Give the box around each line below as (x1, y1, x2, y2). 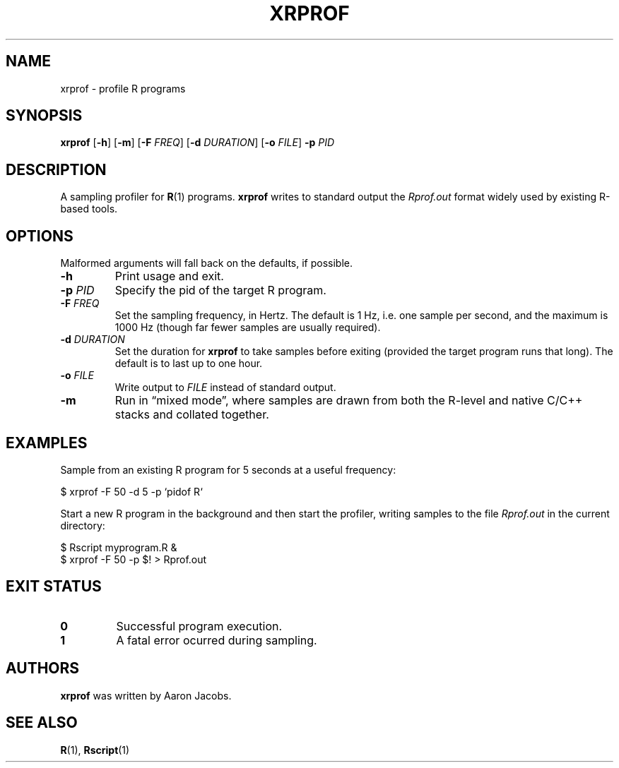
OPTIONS (6, 227, 73, 245)
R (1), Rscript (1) (60, 743, 130, 756)
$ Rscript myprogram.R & (60, 541, 177, 553)
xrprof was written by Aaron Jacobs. (60, 689, 232, 702)
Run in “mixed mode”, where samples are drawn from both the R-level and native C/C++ (114, 393, 583, 408)
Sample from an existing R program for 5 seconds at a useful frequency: (60, 463, 396, 476)
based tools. (60, 203, 118, 215)
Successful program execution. (116, 618, 283, 633)
